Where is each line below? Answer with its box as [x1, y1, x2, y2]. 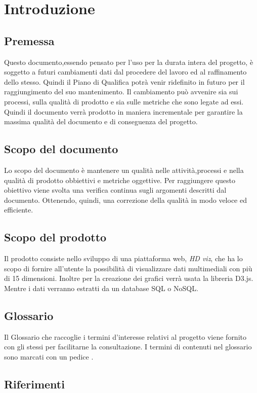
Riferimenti [4, 376, 65, 391]
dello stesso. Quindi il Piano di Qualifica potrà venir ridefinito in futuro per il [4, 76, 245, 87]
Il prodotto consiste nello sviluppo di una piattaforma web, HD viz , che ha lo [4, 253, 243, 264]
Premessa [4, 32, 55, 48]
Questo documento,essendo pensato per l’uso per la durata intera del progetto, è [4, 56, 253, 67]
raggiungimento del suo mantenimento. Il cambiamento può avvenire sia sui [4, 86, 238, 97]
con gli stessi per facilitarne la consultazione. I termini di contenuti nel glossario [4, 341, 252, 352]
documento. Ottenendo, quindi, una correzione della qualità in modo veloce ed [4, 194, 247, 205]
